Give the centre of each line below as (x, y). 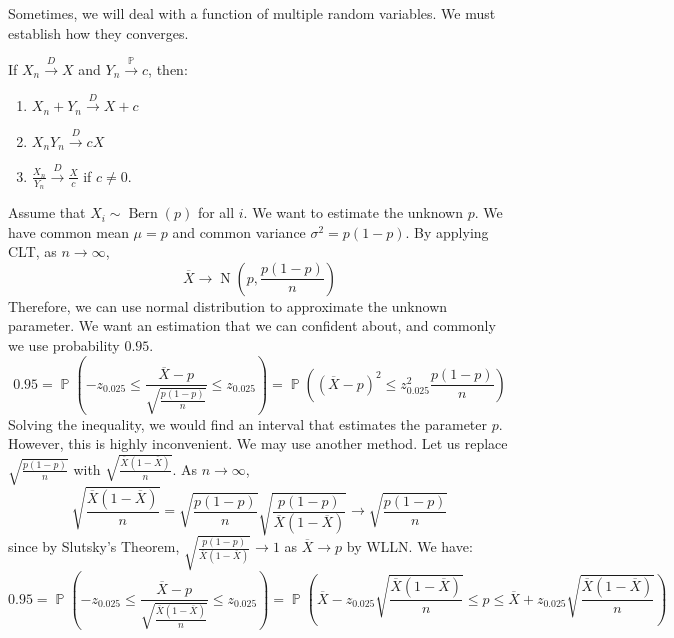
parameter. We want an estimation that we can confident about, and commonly (252, 325)
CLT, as (32, 251)
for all (216, 212)
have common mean (68, 231)
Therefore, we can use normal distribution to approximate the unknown (228, 305)
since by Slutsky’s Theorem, (94, 546)
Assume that (47, 212)
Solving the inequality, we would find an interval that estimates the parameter (248, 423)
